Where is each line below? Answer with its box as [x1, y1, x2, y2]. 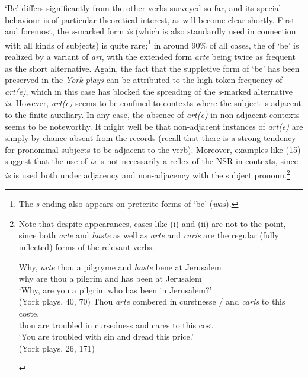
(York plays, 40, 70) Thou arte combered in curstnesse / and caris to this [18, 295, 285, 308]
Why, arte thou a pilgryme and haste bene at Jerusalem [18, 260, 222, 273]
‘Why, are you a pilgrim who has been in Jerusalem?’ [18, 283, 212, 296]
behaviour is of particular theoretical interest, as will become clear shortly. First [5, 13, 295, 25]
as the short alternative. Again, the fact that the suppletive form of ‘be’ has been [5, 62, 300, 74]
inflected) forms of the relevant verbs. [18, 241, 155, 253]
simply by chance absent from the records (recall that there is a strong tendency [5, 132, 296, 144]
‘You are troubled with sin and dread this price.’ [18, 330, 194, 343]
